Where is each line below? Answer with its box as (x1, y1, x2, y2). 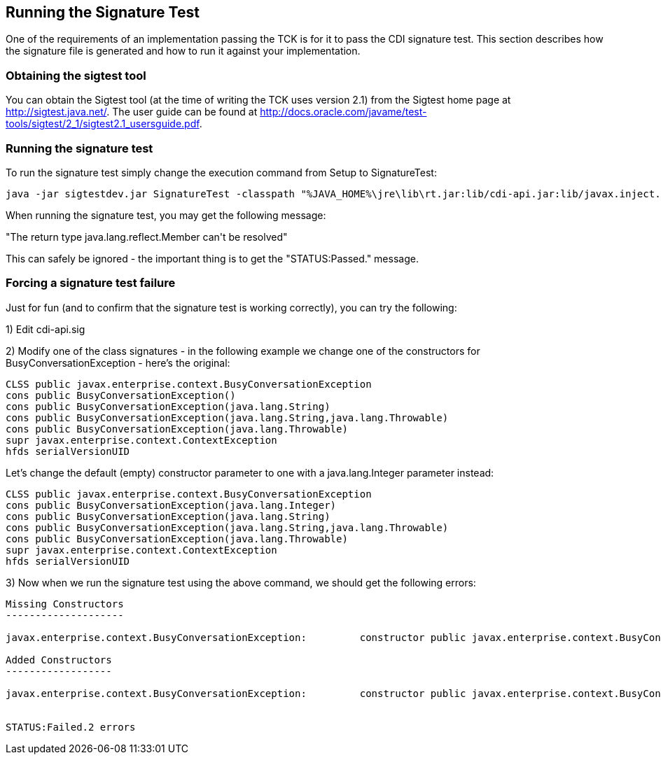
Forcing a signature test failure (6, 276, 176, 290)
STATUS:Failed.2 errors (6, 721, 136, 733)
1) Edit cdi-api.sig (6, 323, 85, 335)
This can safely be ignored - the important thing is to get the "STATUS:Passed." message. (6, 252, 419, 265)
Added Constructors (6, 654, 112, 666)
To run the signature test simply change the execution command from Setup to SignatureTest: (6, 166, 437, 178)
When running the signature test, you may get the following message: (6, 209, 326, 221)
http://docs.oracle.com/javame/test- (260, 106, 427, 118)
